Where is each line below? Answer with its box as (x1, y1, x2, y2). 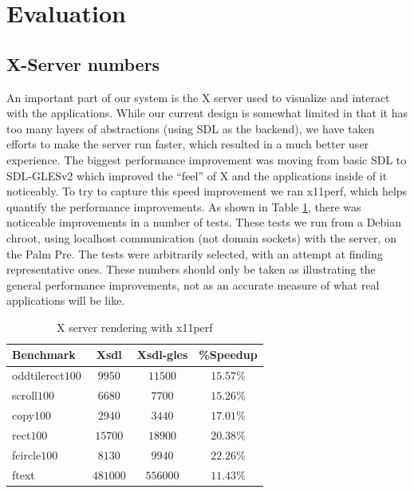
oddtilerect (12, 367, 65, 384)
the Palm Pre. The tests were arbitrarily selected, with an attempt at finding (6, 245, 383, 262)
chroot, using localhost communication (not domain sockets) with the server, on (6, 229, 396, 246)
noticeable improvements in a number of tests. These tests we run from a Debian (6, 214, 402, 231)
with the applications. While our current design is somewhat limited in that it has (6, 105, 408, 121)
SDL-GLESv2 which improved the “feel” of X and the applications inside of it (6, 167, 388, 183)
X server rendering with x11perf (57, 318, 213, 335)
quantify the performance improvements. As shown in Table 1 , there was (6, 198, 361, 215)
